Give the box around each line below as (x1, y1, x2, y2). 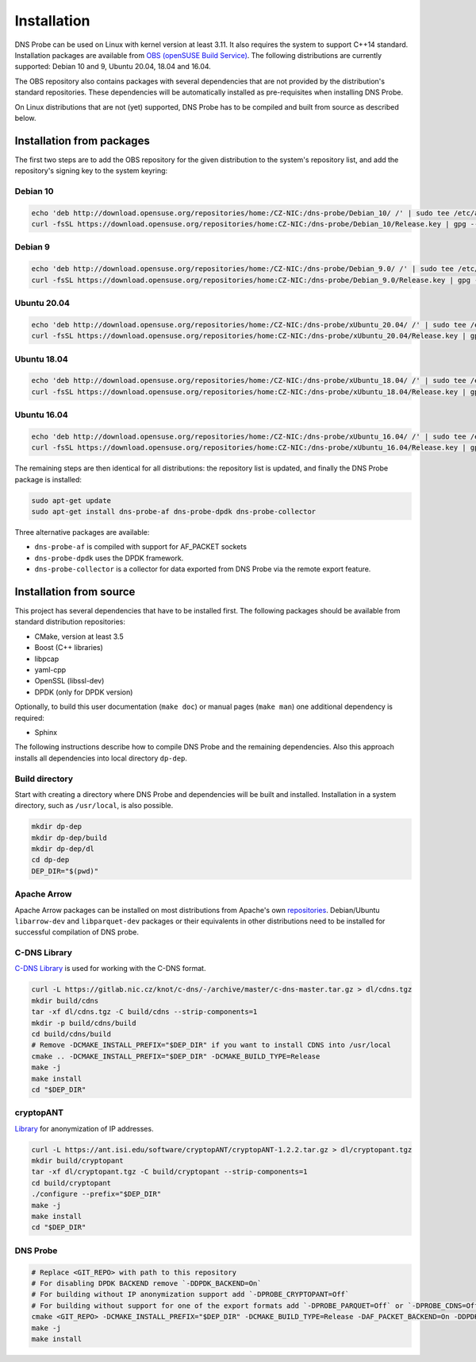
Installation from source (14, 585, 136, 598)
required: (14, 713, 45, 722)
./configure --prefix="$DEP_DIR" (31, 1190, 162, 1199)
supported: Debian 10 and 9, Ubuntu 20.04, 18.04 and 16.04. (14, 62, 212, 72)
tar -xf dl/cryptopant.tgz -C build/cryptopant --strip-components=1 (31, 1167, 308, 1176)
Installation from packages (14, 133, 150, 147)
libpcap (34, 654, 59, 664)
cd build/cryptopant (31, 1178, 111, 1187)
